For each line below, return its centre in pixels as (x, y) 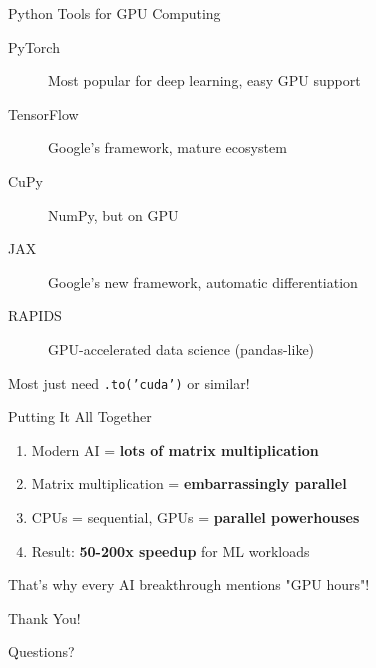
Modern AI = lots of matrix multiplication (175, 449)
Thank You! (44, 617)
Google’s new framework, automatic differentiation (203, 281)
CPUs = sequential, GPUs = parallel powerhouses (195, 516)
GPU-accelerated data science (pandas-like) (181, 348)
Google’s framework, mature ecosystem (167, 147)
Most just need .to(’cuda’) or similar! (129, 382)
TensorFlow (43, 113)
